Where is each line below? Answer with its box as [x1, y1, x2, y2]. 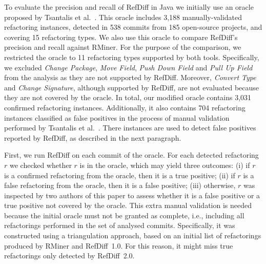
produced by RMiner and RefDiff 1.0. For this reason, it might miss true [4, 240, 233, 251]
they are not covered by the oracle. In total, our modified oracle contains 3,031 [4, 92, 252, 103]
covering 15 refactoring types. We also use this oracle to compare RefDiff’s [4, 31, 238, 42]
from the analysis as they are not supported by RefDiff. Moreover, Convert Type [4, 72, 256, 83]
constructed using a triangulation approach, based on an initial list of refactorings [4, 230, 261, 241]
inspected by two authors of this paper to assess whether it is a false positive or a [4, 190, 260, 200]
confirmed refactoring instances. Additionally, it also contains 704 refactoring [4, 102, 245, 112]
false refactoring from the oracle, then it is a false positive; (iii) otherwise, [4, 180, 236, 191]
